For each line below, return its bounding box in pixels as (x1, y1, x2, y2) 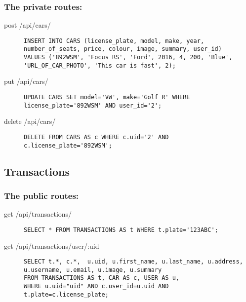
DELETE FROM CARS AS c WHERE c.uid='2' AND (24, 133, 169, 141)
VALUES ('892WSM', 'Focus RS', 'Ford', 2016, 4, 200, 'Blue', (24, 54, 233, 61)
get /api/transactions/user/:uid (4, 240, 99, 251)
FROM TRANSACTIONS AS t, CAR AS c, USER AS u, (24, 274, 179, 282)
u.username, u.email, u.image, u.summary (24, 266, 162, 273)
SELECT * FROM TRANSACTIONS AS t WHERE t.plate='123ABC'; (24, 226, 218, 233)
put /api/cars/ (4, 76, 48, 86)
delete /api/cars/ (4, 116, 56, 126)
